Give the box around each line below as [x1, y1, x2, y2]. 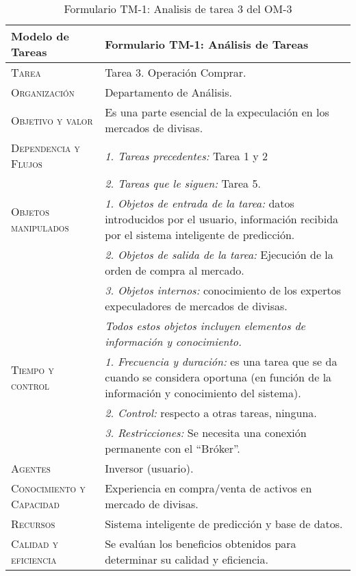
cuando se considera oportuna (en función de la [105, 369, 332, 385]
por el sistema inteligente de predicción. [105, 227, 295, 242]
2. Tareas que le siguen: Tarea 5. [105, 175, 261, 191]
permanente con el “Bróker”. [105, 440, 240, 456]
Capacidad [11, 496, 60, 512]
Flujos [11, 155, 42, 171]
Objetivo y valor [11, 112, 93, 128]
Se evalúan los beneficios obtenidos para [105, 536, 296, 551]
